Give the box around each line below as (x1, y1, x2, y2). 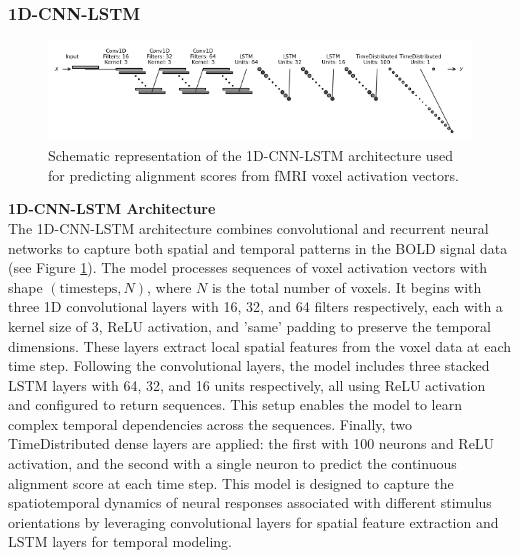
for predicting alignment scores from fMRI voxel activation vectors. (48, 164, 459, 185)
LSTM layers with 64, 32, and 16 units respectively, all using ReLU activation (8, 374, 486, 395)
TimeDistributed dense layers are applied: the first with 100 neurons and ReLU (8, 433, 495, 454)
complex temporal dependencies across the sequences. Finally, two (8, 413, 412, 434)
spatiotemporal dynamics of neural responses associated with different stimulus (8, 492, 492, 513)
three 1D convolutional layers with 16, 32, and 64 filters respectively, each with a (8, 296, 503, 317)
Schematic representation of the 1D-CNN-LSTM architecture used (48, 145, 454, 166)
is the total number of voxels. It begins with (211, 276, 482, 297)
